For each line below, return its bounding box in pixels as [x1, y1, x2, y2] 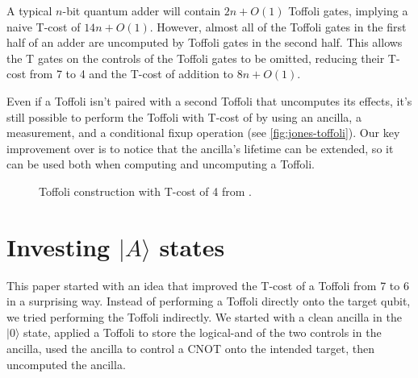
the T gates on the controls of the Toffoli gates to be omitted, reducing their [6, 49, 385, 66]
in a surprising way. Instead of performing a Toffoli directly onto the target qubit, [6, 293, 411, 309]
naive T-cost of [6, 18, 81, 35]
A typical [6, 2, 52, 19]
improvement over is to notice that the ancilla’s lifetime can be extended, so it [6, 139, 394, 156]
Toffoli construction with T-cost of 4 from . [39, 182, 252, 199]
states [159, 230, 225, 263]
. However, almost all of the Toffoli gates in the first [149, 18, 407, 35]
